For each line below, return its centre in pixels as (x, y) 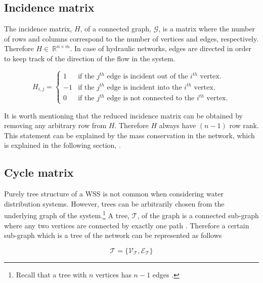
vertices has (113, 274)
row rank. (244, 125)
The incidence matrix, (38, 29)
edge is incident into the (144, 87)
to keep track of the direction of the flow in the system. (90, 58)
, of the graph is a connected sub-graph (198, 215)
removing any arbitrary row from (55, 125)
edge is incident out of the (147, 77)
